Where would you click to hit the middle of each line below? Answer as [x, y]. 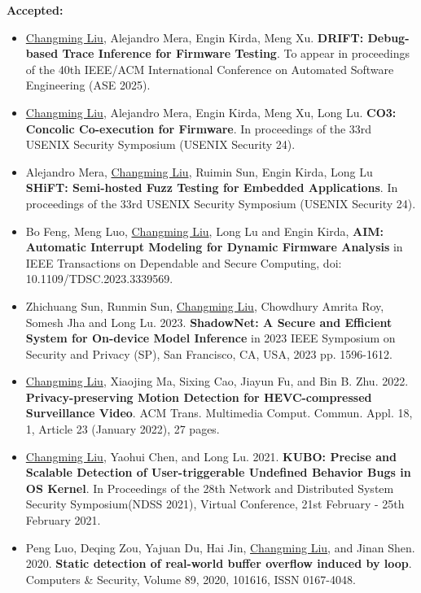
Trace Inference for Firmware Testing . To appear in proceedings [236, 53]
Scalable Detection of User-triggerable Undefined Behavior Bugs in [218, 472]
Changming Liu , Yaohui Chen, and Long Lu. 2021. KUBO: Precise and [211, 456]
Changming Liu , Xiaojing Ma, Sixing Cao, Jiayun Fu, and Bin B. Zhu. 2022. [217, 381]
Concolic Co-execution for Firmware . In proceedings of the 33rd [199, 128]
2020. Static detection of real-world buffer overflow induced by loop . [219, 563]
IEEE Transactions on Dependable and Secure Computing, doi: [184, 262]
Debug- [388, 37]
